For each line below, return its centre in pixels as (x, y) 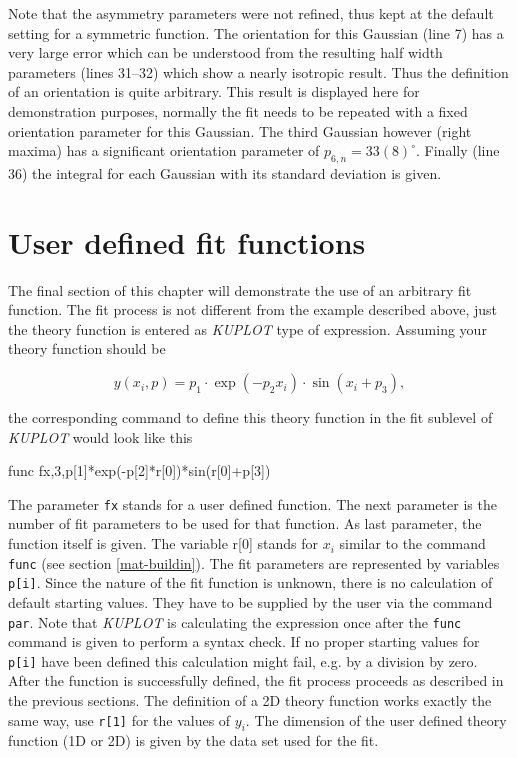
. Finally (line (458, 150)
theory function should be (87, 348)
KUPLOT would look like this (100, 436)
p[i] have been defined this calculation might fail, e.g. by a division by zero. (243, 660)
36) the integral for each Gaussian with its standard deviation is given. (225, 172)
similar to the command (412, 543)
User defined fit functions (187, 241)
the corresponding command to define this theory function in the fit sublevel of (250, 417)
